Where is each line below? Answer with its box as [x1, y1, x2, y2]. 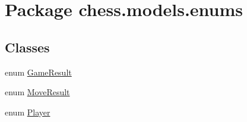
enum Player [5, 105, 50, 118]
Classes [5, 37, 50, 56]
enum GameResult [5, 65, 72, 78]
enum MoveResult [5, 86, 70, 98]
